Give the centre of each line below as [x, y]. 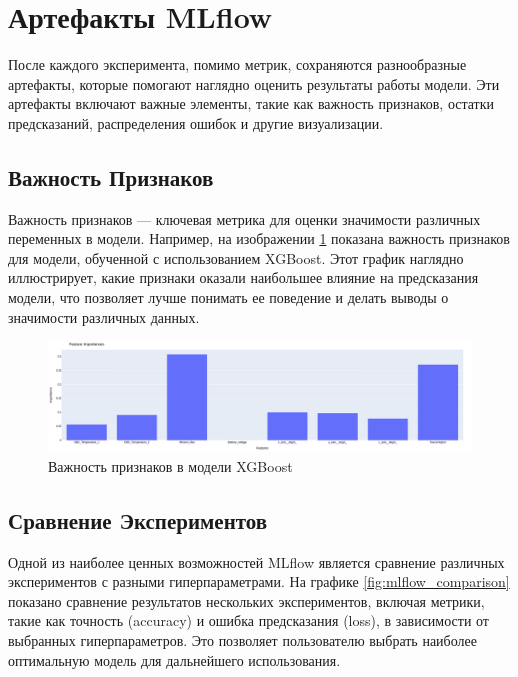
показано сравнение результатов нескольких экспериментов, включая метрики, [246, 600]
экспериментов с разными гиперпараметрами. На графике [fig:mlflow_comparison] [259, 581]
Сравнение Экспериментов [138, 519]
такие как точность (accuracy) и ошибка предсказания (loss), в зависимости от [248, 620]
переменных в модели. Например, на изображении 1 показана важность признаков [259, 238]
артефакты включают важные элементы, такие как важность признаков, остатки [251, 103]
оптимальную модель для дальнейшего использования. [174, 659]
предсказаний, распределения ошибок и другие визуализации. [196, 122]
